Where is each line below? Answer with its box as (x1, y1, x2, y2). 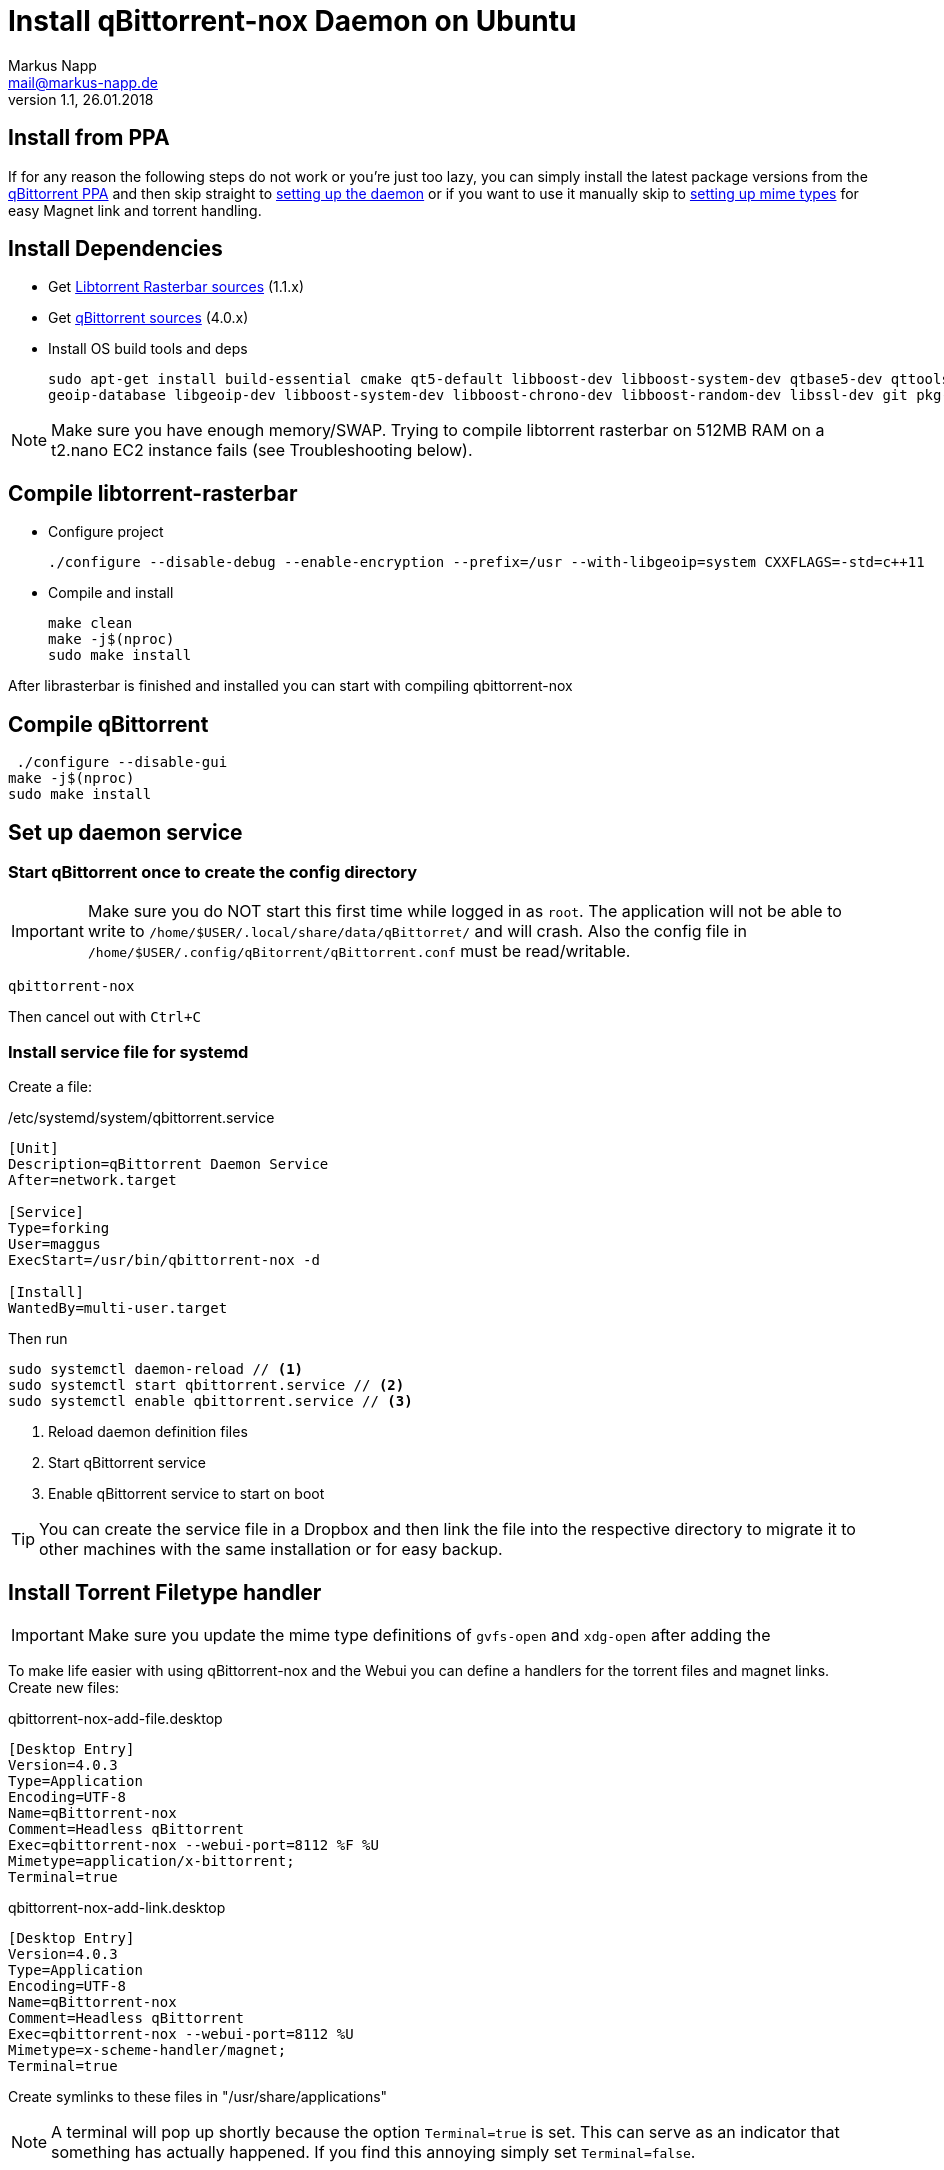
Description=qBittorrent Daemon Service (8, 1156, 329, 1173)
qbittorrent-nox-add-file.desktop (8, 1709, 223, 1727)
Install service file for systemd (8, 1041, 249, 1062)
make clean (48, 615, 133, 632)
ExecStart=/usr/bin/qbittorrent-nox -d (8, 1252, 320, 1269)
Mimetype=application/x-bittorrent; (8, 1852, 295, 1869)
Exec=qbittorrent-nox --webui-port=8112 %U (8, 2025, 354, 2042)
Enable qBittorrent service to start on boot (48, 1485, 325, 1503)
